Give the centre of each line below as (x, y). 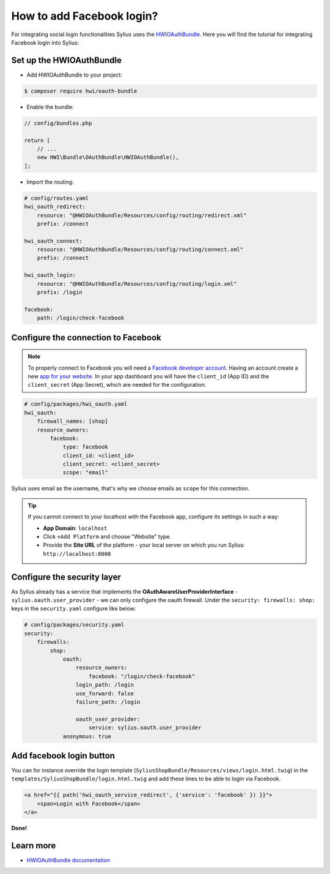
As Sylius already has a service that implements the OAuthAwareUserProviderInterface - (125, 591)
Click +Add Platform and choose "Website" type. (107, 537)
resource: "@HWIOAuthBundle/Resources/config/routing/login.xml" (137, 284)
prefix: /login (60, 293)
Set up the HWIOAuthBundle (67, 60)
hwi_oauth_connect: (53, 241)
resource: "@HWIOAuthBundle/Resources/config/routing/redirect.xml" (142, 215)
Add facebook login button (63, 756)
